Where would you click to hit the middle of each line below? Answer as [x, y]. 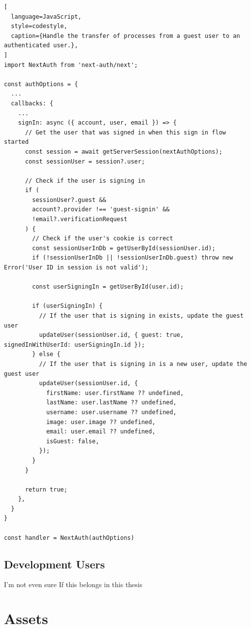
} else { [46, 354]
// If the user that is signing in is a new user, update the [143, 364]
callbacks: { [32, 103]
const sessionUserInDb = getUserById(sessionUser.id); [124, 248]
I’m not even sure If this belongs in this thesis [73, 584]
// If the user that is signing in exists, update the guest [141, 316]
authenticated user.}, [41, 46]
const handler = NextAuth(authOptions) [69, 538]
